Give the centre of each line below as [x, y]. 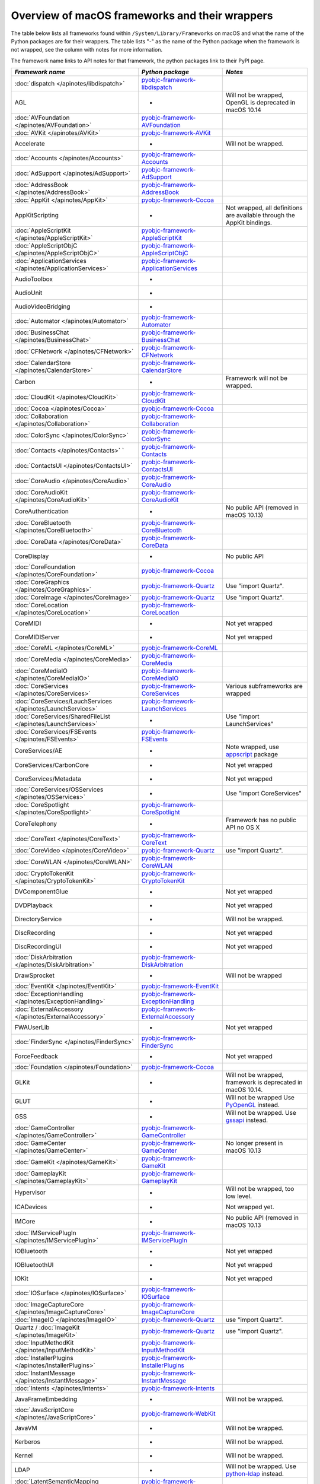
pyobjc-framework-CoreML [180, 648]
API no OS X [243, 827]
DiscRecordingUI [38, 947]
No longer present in [254, 1143]
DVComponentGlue [41, 892]
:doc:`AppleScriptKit [43, 230]
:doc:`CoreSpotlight [42, 805]
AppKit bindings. [249, 223]
